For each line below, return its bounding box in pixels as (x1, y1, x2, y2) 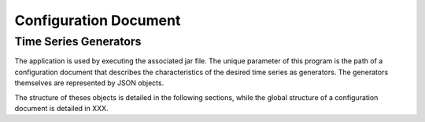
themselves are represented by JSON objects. (14, 78, 164, 88)
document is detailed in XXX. (14, 103, 109, 113)
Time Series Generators (14, 34, 142, 48)
